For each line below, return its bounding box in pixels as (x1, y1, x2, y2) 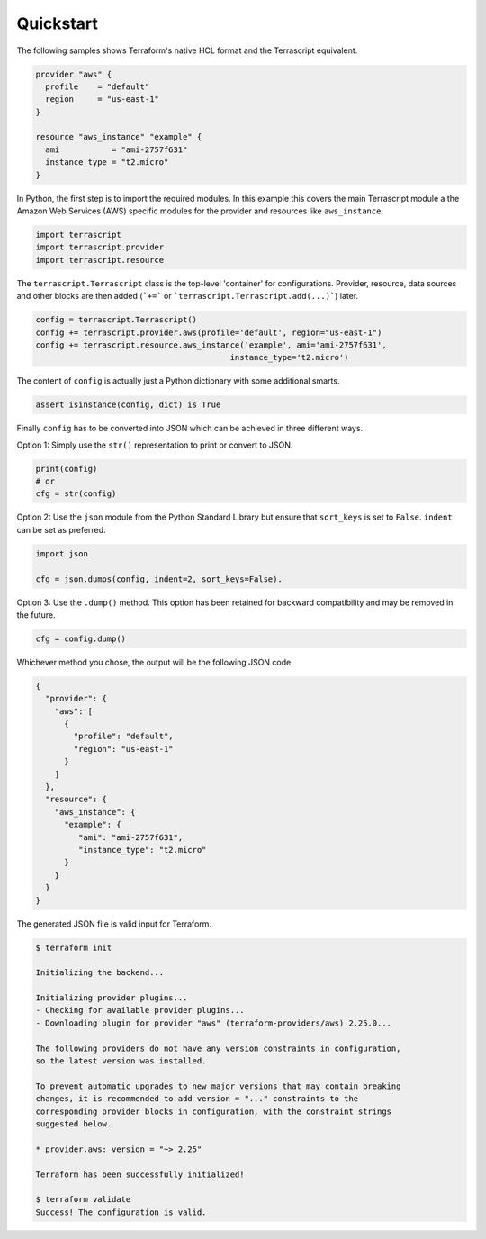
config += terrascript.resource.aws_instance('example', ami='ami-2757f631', (35, 339, 387, 350)
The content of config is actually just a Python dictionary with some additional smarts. (16, 375, 340, 386)
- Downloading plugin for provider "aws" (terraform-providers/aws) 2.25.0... (35, 1017, 391, 1028)
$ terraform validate (35, 1194, 131, 1205)
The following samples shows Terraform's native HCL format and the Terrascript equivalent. (16, 45, 358, 56)
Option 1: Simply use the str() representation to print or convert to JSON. (16, 439, 293, 450)
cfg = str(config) (35, 489, 117, 499)
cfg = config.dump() (35, 633, 126, 644)
